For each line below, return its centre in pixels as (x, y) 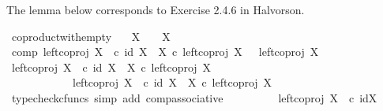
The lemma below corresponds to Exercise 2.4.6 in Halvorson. (156, 9)
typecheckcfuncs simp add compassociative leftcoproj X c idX (194, 97)
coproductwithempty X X (91, 36)
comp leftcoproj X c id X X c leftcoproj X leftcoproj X (165, 52)
